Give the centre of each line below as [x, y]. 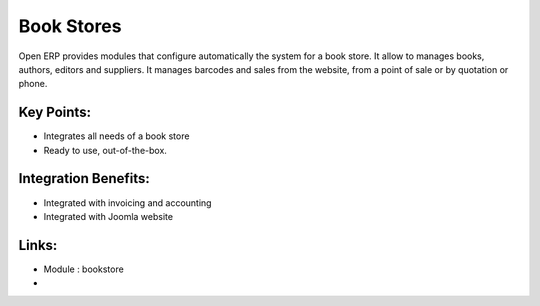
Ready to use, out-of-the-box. [105, 150]
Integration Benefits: [84, 178]
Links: [38, 245]
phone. [33, 84]
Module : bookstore [83, 269]
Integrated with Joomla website [108, 216]
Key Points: [55, 112]
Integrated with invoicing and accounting [127, 202]
